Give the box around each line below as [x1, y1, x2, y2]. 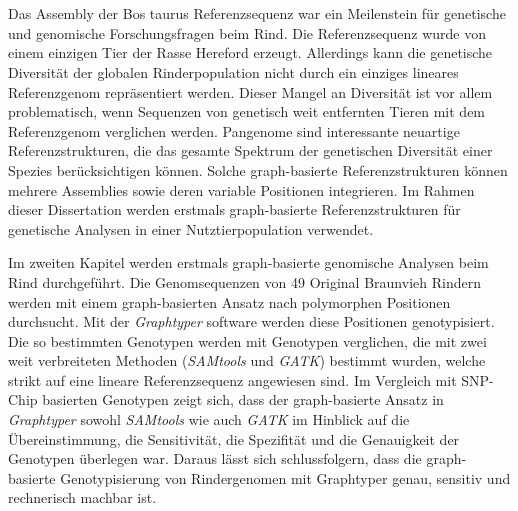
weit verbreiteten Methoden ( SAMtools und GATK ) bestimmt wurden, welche [8, 350, 486, 371]
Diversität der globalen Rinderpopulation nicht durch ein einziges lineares [8, 61, 459, 82]
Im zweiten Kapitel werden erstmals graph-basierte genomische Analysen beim [8, 252, 489, 273]
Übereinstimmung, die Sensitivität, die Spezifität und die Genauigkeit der [8, 428, 460, 449]
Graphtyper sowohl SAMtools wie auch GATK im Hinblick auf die [8, 409, 410, 430]
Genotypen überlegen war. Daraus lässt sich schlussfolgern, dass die [8, 448, 422, 469]
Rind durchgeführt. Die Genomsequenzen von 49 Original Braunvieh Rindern [8, 271, 481, 292]
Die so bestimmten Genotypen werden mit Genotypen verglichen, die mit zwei [8, 330, 487, 351]
